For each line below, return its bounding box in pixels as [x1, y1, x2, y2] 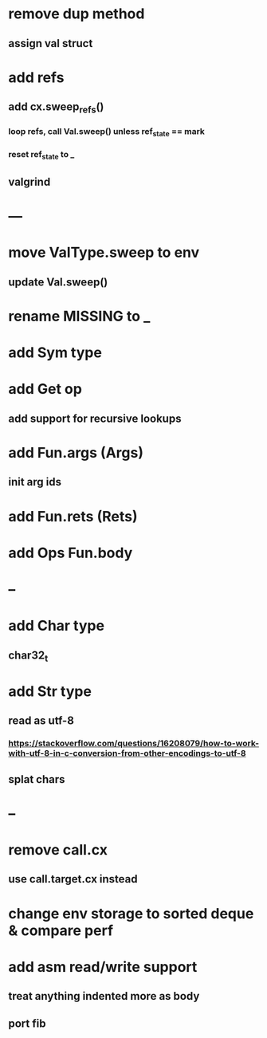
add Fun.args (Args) [8, 444, 143, 462]
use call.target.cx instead [8, 872, 138, 886]
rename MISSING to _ [8, 308, 151, 325]
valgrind [8, 175, 51, 189]
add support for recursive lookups [8, 411, 182, 425]
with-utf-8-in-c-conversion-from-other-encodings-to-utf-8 [8, 748, 246, 759]
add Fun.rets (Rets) [8, 507, 138, 525]
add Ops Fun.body [8, 544, 133, 562]
